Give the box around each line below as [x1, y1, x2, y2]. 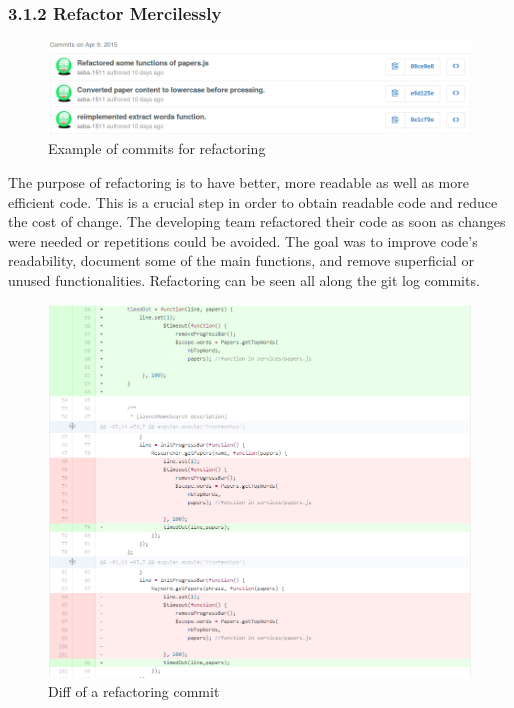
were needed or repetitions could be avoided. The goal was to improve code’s [8, 230, 478, 251]
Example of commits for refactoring [48, 138, 266, 159]
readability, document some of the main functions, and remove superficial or [8, 250, 474, 271]
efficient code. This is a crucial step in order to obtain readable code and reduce [8, 191, 498, 212]
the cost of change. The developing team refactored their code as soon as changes [8, 211, 506, 232]
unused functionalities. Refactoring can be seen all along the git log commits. [8, 269, 480, 290]
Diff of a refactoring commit [48, 681, 220, 702]
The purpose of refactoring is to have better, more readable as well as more [8, 171, 469, 192]
